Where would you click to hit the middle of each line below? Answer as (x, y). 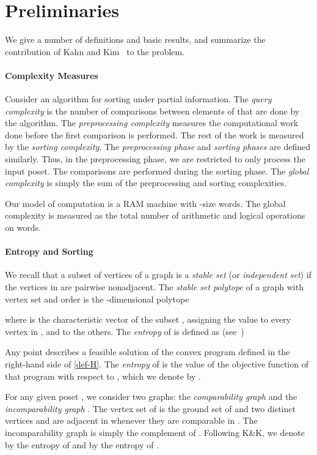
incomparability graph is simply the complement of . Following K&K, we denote (155, 432)
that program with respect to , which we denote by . (103, 376)
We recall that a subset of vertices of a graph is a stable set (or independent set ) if (158, 275)
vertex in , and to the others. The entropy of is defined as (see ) (125, 331)
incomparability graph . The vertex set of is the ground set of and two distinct (150, 408)
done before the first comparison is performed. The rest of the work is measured (155, 134)
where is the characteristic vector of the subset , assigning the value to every (148, 319)
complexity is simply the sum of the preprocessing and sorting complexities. (146, 183)
